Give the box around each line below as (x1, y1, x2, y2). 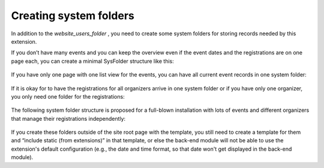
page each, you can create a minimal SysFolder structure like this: (11, 57, 174, 65)
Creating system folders (11, 9, 135, 22)
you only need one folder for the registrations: (11, 93, 125, 100)
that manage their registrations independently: (11, 115, 126, 122)
